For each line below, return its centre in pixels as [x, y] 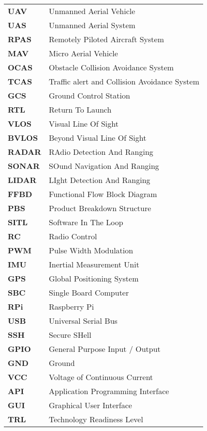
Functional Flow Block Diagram [103, 194]
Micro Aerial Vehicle [83, 53]
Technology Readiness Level [96, 419]
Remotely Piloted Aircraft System [106, 39]
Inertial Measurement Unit [94, 264]
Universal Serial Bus [83, 321]
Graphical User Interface [90, 405]
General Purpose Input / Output [105, 349]
